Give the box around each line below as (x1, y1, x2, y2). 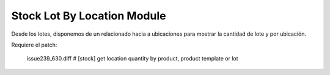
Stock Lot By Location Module (11, 9, 166, 22)
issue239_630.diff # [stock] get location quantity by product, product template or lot (26, 55, 238, 62)
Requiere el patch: (11, 41, 57, 48)
